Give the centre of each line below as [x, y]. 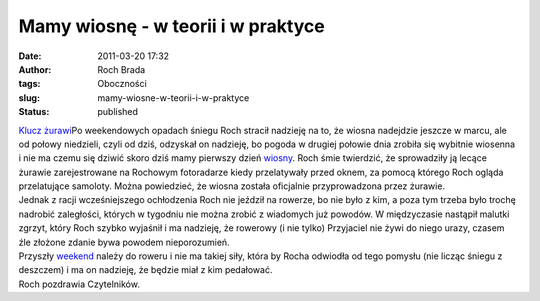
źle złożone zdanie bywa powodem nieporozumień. [124, 242]
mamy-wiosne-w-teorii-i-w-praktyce [173, 97]
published [118, 112]
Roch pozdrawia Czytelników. [79, 284]
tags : [29, 84]
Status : [34, 112]
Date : [30, 56]
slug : [29, 97]
